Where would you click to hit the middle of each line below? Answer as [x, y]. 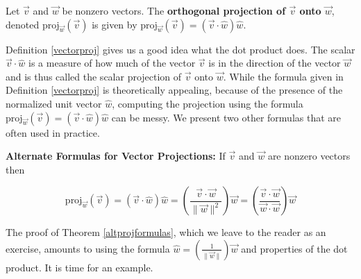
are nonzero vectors [309, 156]
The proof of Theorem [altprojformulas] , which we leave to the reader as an [166, 232]
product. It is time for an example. [79, 267]
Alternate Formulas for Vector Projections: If [116, 156]
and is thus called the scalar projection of [94, 76]
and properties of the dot [294, 248]
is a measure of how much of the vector [112, 63]
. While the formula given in [283, 76]
